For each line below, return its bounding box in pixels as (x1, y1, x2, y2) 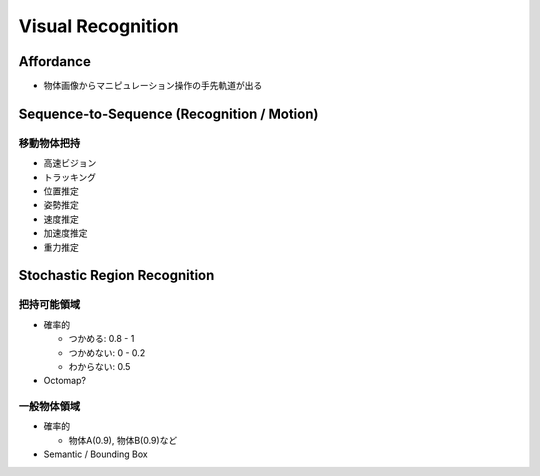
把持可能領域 (18, 298, 81, 312)
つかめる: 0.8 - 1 (68, 333, 135, 345)
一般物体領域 (18, 400, 81, 414)
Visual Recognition (18, 15, 179, 37)
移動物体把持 (18, 136, 81, 150)
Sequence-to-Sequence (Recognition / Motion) (18, 105, 319, 122)
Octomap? (43, 375, 87, 387)
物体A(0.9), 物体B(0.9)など (68, 434, 178, 446)
